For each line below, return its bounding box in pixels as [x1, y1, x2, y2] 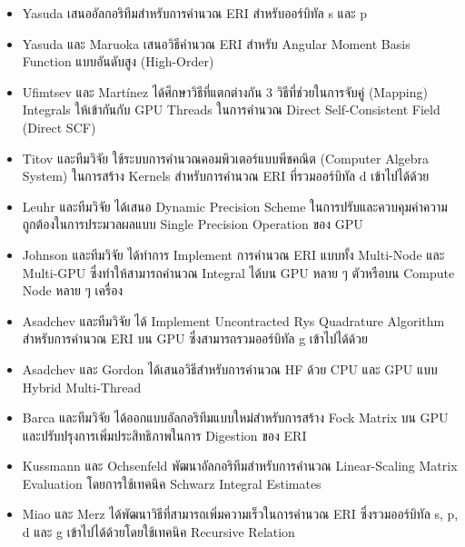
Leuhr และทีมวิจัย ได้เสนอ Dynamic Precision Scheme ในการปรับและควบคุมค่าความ [22, 196, 448, 215]
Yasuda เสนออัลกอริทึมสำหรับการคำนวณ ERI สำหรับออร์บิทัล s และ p [22, 4, 368, 22]
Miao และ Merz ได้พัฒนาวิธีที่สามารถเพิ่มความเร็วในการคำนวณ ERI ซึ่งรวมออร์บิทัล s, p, [22, 504, 459, 523]
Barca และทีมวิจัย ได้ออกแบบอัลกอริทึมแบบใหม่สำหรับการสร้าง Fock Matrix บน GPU [22, 408, 449, 427]
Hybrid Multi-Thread [22, 377, 142, 396]
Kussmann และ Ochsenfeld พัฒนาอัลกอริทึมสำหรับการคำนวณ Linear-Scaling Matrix [22, 456, 458, 475]
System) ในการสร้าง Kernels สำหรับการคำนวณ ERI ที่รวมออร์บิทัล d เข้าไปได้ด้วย [22, 166, 430, 185]
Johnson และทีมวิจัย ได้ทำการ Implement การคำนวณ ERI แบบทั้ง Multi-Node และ [22, 244, 445, 264]
